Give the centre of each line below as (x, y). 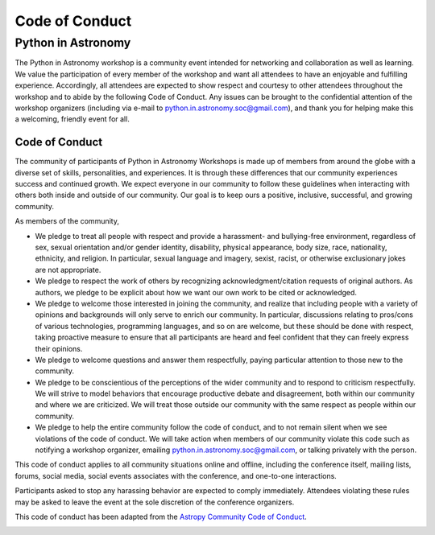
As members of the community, (67, 221)
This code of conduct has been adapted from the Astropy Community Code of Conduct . (161, 516)
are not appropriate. (68, 270)
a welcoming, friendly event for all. (72, 119)
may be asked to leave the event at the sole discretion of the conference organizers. (155, 502)
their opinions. (59, 348)
